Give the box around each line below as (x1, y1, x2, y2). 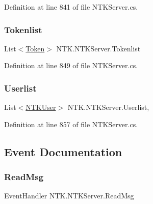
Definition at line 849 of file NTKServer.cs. (4, 60, 138, 71)
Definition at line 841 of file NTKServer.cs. (4, 2, 138, 12)
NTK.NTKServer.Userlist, (67, 102, 149, 112)
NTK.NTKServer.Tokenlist (56, 43, 141, 53)
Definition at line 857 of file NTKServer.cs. (4, 119, 138, 129)
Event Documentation (4, 143, 122, 159)
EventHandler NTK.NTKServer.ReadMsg (4, 190, 134, 201)
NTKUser (25, 102, 56, 112)
